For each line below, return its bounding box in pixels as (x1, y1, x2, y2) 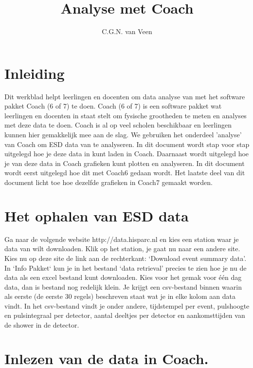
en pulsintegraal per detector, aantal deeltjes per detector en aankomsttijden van (4, 310, 245, 320)
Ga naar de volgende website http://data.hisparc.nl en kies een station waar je (4, 234, 239, 244)
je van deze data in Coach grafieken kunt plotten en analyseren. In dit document (4, 158, 245, 168)
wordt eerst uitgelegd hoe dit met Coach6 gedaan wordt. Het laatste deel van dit (4, 167, 245, 178)
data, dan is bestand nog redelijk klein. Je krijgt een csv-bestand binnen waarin (4, 281, 242, 292)
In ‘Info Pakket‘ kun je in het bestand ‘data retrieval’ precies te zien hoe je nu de (4, 262, 247, 273)
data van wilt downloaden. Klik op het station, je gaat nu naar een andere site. (4, 243, 240, 254)
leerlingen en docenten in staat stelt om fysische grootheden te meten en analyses (4, 110, 247, 120)
